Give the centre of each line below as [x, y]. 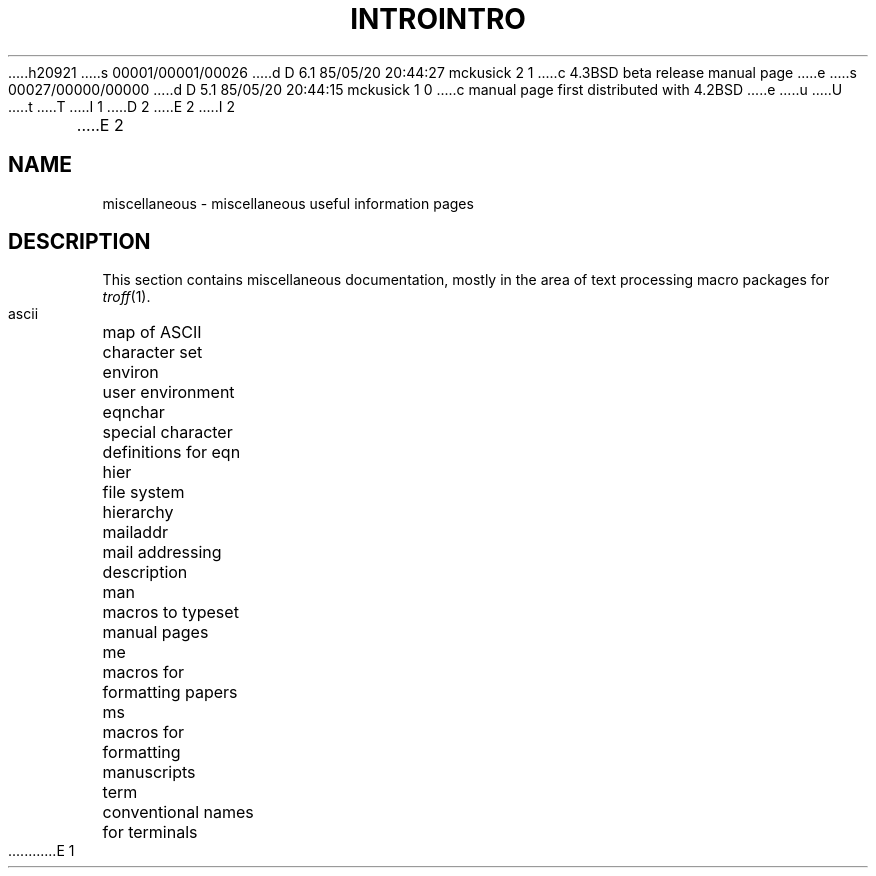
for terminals [150, 832]
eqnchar [133, 412]
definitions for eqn [171, 452]
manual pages [155, 632]
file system [143, 492]
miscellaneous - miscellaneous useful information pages [288, 203]
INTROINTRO [438, 19]
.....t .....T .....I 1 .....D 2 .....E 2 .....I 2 [121, 106]
